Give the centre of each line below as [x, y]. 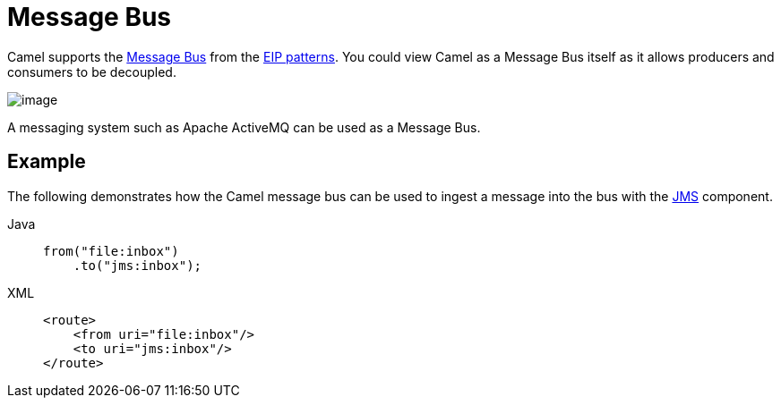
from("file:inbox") [111, 251]
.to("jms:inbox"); [137, 265]
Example [47, 162]
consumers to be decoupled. [92, 72]
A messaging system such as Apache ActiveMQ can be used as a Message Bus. [244, 127]
